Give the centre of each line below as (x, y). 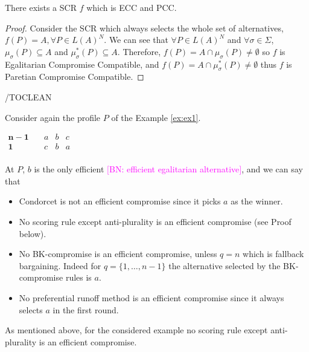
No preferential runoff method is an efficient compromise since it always (151, 298)
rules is (78, 277)
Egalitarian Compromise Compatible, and (82, 64)
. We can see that (136, 40)
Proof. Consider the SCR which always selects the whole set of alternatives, (144, 28)
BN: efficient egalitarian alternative (174, 169)
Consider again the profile (53, 117)
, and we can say (272, 169)
